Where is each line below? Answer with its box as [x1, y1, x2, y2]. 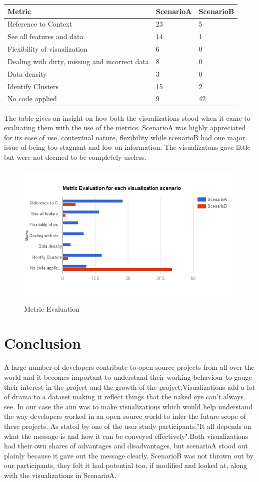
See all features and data [7, 31, 83, 42]
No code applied [7, 93, 57, 104]
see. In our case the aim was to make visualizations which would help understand [4, 401, 253, 411]
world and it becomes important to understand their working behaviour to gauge [4, 371, 252, 382]
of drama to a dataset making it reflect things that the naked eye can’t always [4, 391, 243, 402]
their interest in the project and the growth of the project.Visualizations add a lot [4, 381, 255, 392]
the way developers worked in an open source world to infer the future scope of [4, 411, 246, 421]
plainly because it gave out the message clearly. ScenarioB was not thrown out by [4, 450, 254, 460]
